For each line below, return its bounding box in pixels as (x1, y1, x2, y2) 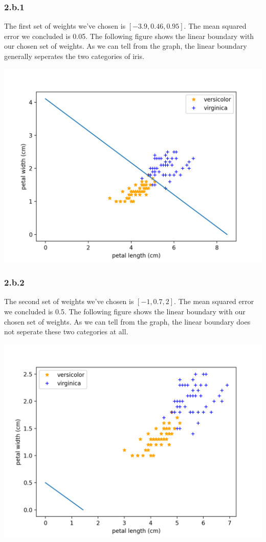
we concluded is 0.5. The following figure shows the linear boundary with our (4, 306, 246, 316)
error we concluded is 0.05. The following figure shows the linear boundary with (4, 30, 254, 41)
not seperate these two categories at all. (4, 326, 128, 337)
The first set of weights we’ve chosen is (4, 21, 126, 31)
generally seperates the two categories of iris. (4, 51, 144, 61)
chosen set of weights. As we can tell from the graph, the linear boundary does (4, 316, 251, 327)
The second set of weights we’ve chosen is (4, 296, 134, 307)
